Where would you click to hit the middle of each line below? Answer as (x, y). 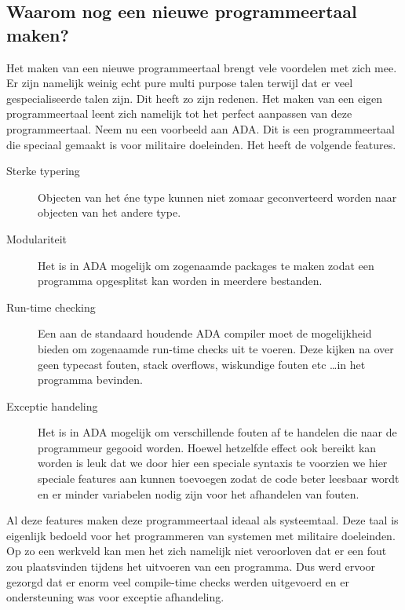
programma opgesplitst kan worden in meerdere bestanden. (180, 281)
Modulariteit (37, 238)
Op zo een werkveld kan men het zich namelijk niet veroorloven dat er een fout (197, 551)
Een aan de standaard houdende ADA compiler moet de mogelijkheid (205, 333)
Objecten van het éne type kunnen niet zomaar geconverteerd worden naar (217, 197)
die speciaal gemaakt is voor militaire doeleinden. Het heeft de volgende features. (201, 144)
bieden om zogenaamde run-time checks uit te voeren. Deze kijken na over (216, 348)
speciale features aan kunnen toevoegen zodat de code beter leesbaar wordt (219, 479)
